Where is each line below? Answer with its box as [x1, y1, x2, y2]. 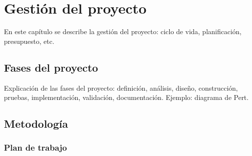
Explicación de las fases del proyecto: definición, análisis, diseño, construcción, [4, 82, 238, 93]
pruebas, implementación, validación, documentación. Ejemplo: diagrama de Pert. [4, 92, 249, 102]
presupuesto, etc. [4, 36, 54, 46]
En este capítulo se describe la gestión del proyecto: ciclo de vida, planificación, [4, 26, 242, 37]
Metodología [4, 116, 68, 131]
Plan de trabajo [4, 141, 67, 154]
